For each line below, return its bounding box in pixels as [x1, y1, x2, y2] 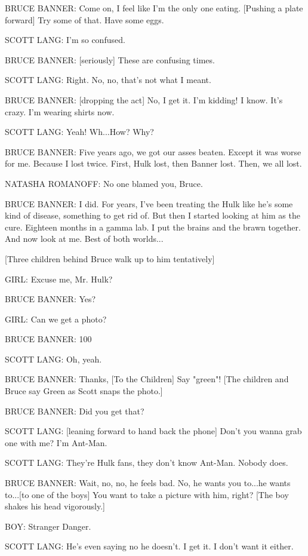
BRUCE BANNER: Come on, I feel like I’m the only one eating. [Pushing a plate [5, 2, 303, 14]
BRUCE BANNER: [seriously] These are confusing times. [5, 53, 215, 66]
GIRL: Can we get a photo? [5, 312, 107, 325]
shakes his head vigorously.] [5, 500, 105, 512]
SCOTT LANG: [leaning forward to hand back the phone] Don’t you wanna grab [5, 425, 302, 437]
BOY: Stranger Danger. [5, 520, 91, 532]
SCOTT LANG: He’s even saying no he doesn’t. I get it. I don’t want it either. [5, 540, 294, 552]
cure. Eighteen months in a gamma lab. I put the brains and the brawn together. [5, 220, 301, 233]
